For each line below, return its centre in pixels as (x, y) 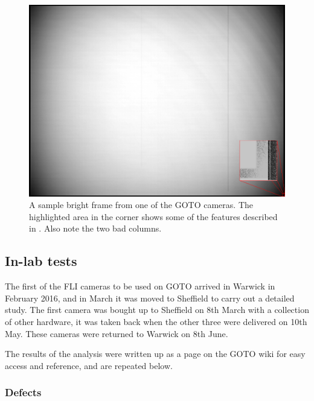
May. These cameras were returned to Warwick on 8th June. (117, 333)
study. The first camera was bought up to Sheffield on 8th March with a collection (157, 310)
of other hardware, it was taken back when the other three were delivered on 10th (156, 321)
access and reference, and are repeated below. (89, 365)
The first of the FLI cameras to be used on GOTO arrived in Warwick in (140, 286)
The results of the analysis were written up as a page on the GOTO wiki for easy (155, 354)
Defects (23, 392)
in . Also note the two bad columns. (95, 228)
